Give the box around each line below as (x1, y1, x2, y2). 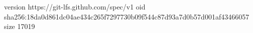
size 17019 (4, 21, 35, 31)
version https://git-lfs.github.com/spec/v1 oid (4, 1, 146, 11)
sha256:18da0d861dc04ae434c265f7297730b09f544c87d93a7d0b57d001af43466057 (4, 11, 249, 21)
